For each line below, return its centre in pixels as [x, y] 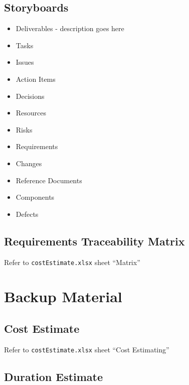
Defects [27, 214]
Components [35, 197]
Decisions [30, 96]
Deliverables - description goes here [70, 28]
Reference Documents [49, 180]
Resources [31, 113]
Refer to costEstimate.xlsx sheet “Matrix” [72, 262]
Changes [29, 163]
